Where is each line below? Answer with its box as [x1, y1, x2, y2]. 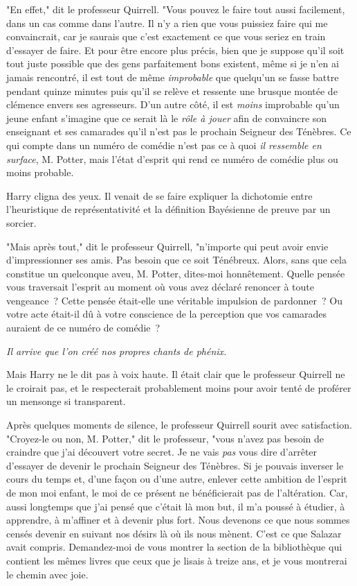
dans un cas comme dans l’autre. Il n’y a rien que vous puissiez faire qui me [6, 15, 328, 30]
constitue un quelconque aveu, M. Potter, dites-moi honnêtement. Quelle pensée [6, 266, 345, 280]
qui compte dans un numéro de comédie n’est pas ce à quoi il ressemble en [6, 137, 322, 152]
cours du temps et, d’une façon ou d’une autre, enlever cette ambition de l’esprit [6, 472, 347, 486]
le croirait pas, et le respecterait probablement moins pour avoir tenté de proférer [6, 380, 351, 395]
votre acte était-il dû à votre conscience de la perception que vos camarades [6, 307, 327, 321]
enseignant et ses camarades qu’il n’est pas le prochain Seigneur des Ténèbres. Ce [6, 124, 351, 139]
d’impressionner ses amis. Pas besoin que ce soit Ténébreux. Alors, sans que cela [6, 252, 347, 267]
